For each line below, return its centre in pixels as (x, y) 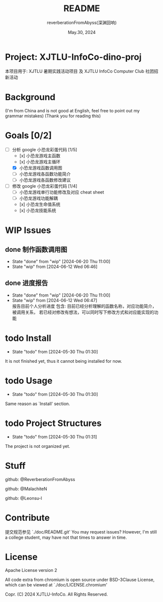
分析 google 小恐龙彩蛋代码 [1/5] (45, 149)
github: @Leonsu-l (24, 498)
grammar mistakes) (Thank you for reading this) (53, 116)
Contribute (27, 518)
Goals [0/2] (28, 135)
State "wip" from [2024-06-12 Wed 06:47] (54, 300)
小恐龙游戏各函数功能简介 (45, 174)
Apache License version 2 (31, 570)
